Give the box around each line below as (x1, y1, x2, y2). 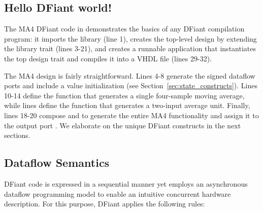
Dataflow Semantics (4, 155, 110, 170)
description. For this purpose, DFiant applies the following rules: (4, 198, 205, 209)
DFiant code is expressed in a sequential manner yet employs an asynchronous (4, 178, 248, 189)
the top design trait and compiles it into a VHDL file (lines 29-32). (4, 53, 212, 63)
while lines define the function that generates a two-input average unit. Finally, (4, 100, 250, 111)
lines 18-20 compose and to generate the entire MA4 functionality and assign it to (4, 110, 259, 120)
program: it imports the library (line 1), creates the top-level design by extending (4, 33, 257, 44)
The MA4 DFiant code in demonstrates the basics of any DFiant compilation (4, 23, 245, 34)
